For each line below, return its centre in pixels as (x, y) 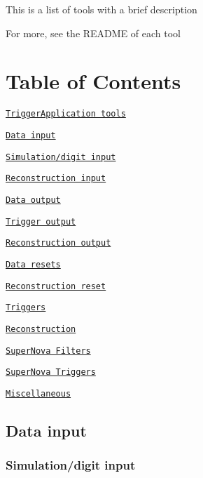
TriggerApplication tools (66, 114)
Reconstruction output (58, 243)
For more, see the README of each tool (93, 33)
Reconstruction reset (56, 286)
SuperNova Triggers (51, 372)
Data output (33, 200)
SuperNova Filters (48, 351)
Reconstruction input (56, 179)
